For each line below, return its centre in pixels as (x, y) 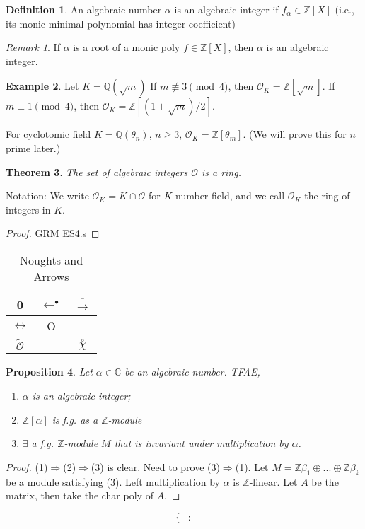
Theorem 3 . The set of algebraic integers (97, 172)
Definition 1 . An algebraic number (84, 9)
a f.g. (43, 443)
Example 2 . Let (42, 86)
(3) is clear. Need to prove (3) (155, 466)
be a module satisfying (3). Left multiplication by (113, 481)
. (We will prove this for (295, 134)
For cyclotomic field (48, 134)
